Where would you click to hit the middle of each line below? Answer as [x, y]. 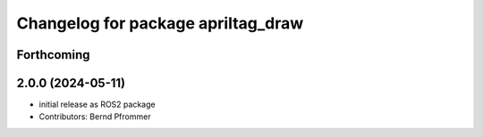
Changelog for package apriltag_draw [160, 23]
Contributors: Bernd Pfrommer [95, 117]
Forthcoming [53, 55]
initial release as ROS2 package [97, 105]
